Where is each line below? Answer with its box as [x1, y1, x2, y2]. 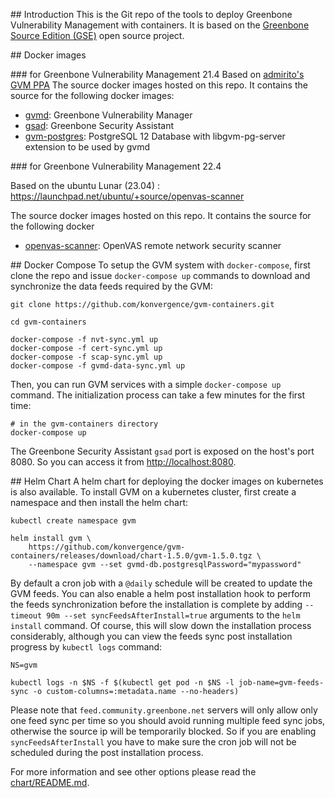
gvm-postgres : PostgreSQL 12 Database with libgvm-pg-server [24, 130, 286, 142]
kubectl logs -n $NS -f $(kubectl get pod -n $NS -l [10, 678, 235, 688]
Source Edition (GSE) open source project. [10, 30, 185, 41]
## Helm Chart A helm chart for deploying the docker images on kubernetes [10, 475, 324, 487]
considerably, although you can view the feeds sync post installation [10, 630, 293, 642]
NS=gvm [10, 660, 38, 670]
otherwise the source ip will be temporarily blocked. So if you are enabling [10, 725, 317, 737]
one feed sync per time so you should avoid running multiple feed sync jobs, [10, 715, 326, 726]
